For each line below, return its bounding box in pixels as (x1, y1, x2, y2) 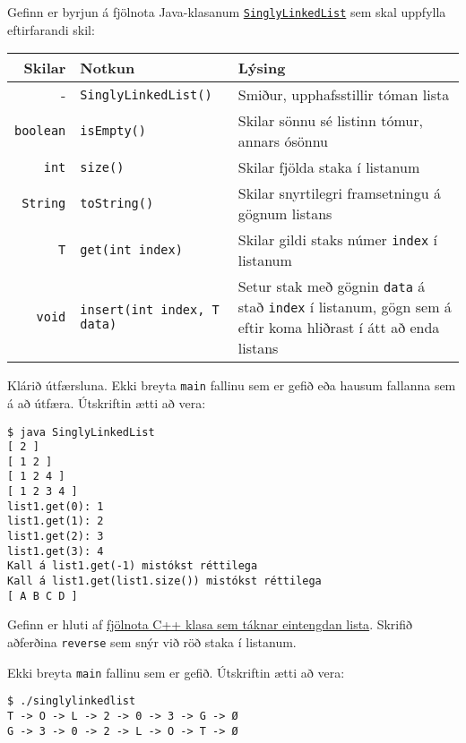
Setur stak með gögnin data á (237, 276, 426, 297)
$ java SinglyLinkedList (7, 425, 155, 439)
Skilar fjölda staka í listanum (237, 157, 420, 178)
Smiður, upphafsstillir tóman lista (237, 84, 450, 106)
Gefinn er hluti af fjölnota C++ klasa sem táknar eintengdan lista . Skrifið (7, 615, 413, 634)
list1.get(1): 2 (7, 515, 104, 528)
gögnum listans (237, 203, 332, 225)
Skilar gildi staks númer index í (237, 229, 437, 251)
